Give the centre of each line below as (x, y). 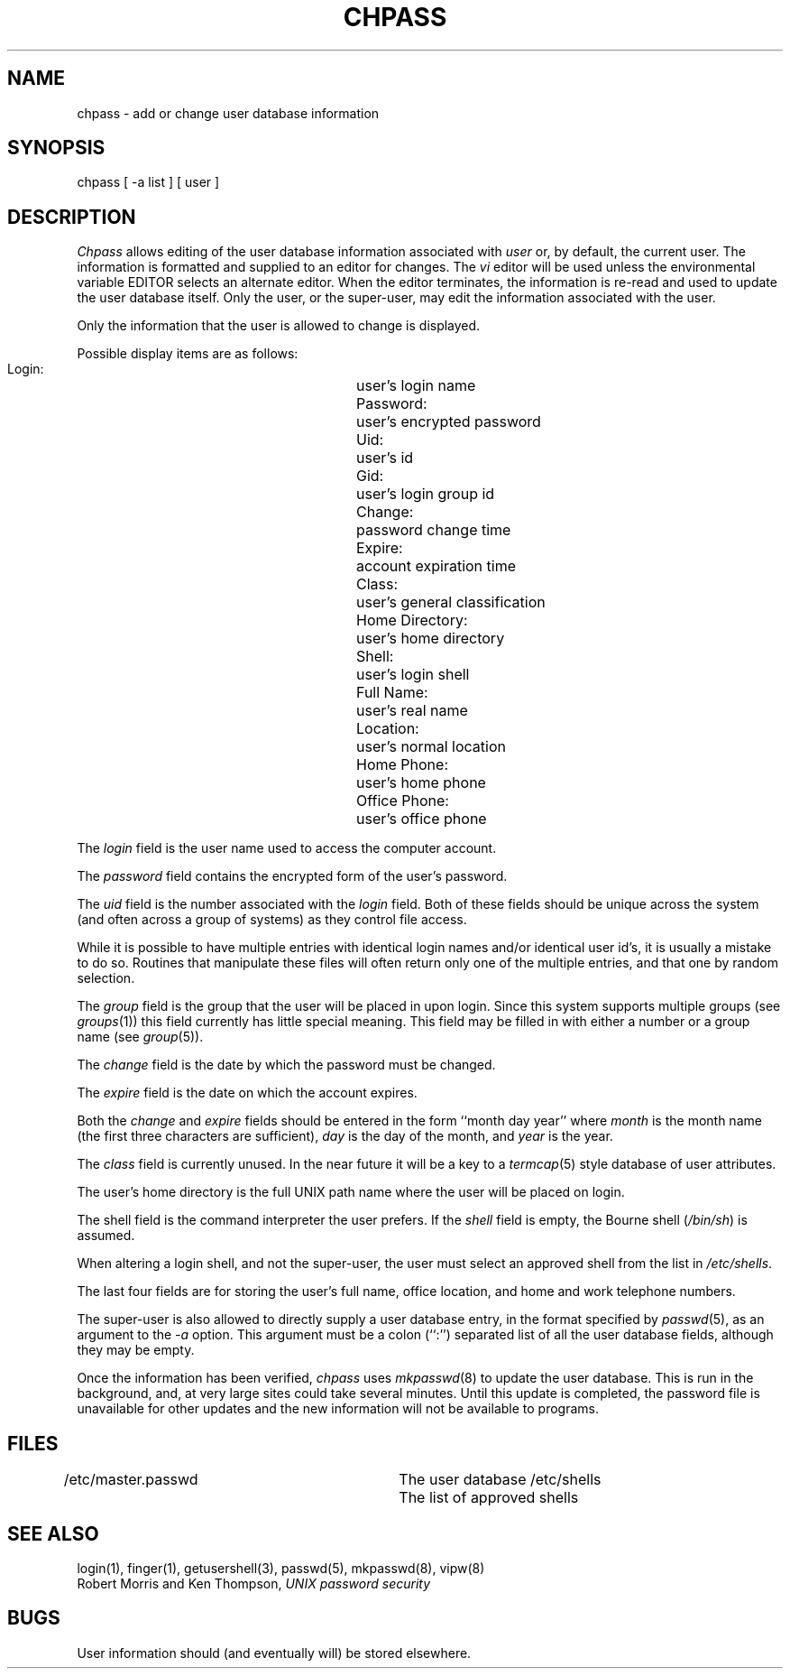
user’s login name (416, 386)
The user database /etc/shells (500, 1480)
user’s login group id (426, 494)
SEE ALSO (53, 1533)
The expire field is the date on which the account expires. (247, 1093)
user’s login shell (413, 675)
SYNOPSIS (56, 148)
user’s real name (412, 711)
